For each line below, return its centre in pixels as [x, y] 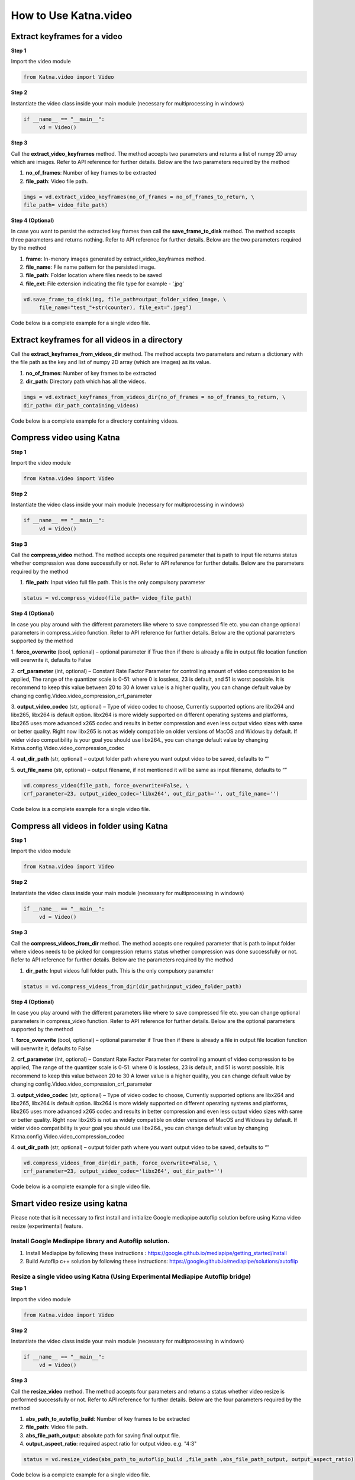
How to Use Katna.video [72, 15]
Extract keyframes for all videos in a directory [97, 340]
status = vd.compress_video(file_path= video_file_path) [108, 598]
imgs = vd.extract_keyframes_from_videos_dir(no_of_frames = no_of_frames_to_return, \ [154, 397]
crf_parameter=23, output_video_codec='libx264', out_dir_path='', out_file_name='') [151, 794]
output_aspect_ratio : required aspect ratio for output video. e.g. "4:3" [111, 1444]
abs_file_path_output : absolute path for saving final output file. [103, 1435]
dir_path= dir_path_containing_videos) [81, 405]
